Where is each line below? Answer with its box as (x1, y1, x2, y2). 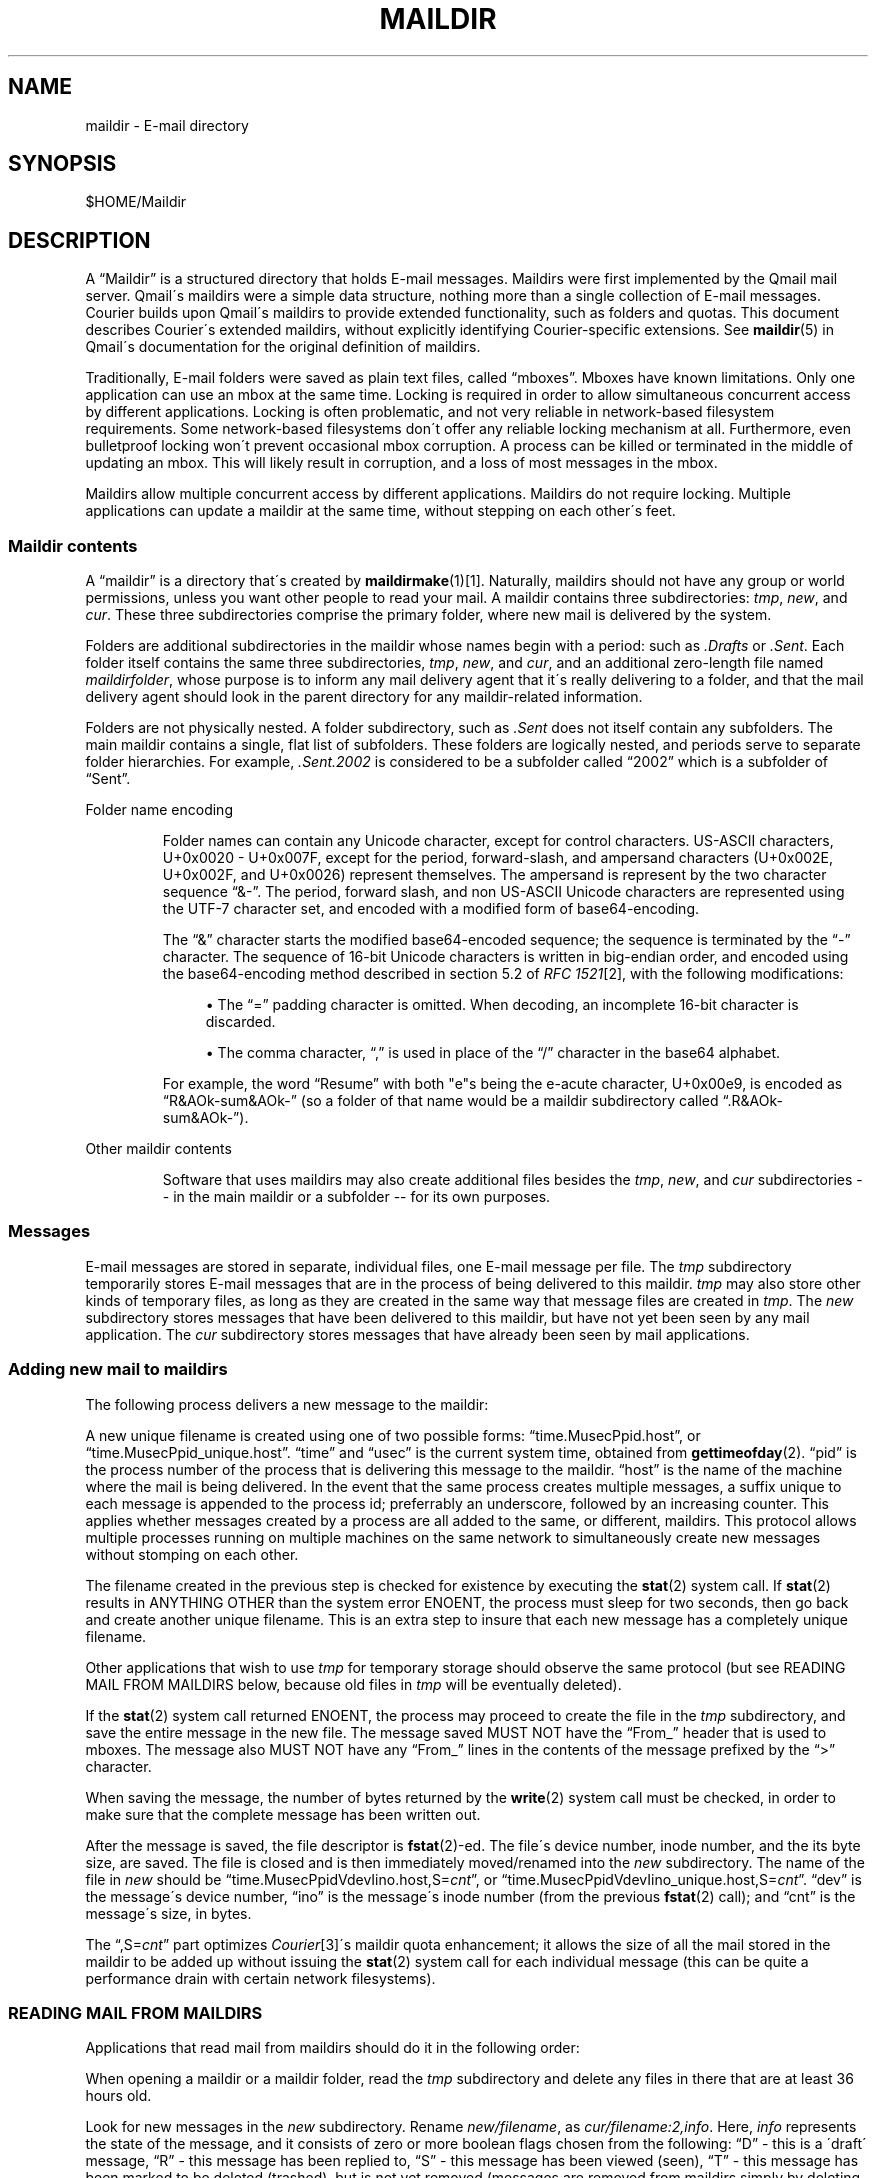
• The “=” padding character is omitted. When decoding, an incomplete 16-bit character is (205, 996, 799, 1014)
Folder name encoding (85, 801, 233, 819)
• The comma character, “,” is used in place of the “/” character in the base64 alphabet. (205, 1044, 781, 1062)
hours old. (85, 2087, 152, 2105)
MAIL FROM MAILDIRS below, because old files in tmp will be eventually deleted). (85, 1675, 622, 1693)
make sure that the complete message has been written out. (85, 1805, 481, 1823)
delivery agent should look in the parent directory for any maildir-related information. (85, 688, 643, 706)
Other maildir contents (85, 1140, 232, 1158)
